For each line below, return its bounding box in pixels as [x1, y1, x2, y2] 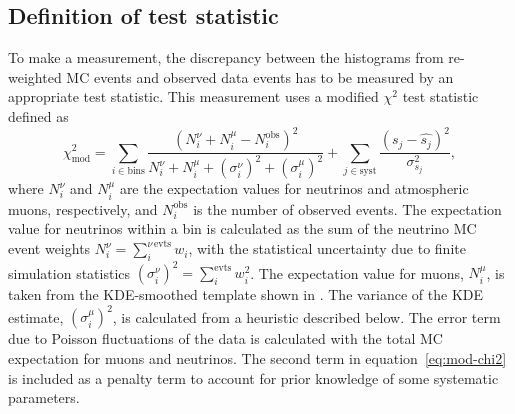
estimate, [8, 306, 64, 327]
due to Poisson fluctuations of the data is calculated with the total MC [8, 328, 443, 349]
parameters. [8, 387, 80, 408]
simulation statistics [8, 262, 131, 283]
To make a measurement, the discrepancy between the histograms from [8, 47, 444, 68]
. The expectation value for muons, [250, 262, 464, 283]
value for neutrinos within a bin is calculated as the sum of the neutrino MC [8, 218, 477, 239]
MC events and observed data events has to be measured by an [66, 66, 454, 87]
